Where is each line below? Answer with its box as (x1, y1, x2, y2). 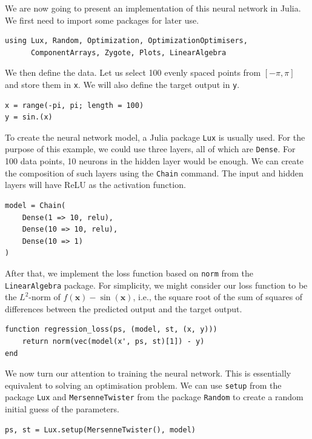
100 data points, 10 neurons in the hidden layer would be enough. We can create (5, 155, 304, 167)
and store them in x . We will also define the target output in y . (5, 78, 240, 90)
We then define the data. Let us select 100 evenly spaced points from (5, 66, 261, 79)
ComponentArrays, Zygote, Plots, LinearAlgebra (30, 48, 227, 57)
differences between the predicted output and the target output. (5, 302, 242, 315)
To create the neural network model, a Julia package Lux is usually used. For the (5, 130, 305, 143)
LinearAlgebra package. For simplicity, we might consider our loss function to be (5, 278, 308, 291)
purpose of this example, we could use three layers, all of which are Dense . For (5, 142, 296, 155)
